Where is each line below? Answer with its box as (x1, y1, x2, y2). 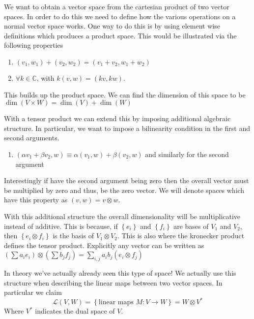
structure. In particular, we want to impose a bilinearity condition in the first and (4, 123, 251, 133)
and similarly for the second (145, 149, 229, 159)
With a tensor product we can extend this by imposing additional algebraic (4, 113, 231, 124)
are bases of (173, 221, 209, 231)
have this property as (4, 194, 68, 205)
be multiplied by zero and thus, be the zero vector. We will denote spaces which (4, 185, 245, 195)
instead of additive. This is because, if (4, 221, 118, 231)
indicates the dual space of (35, 306, 115, 316)
